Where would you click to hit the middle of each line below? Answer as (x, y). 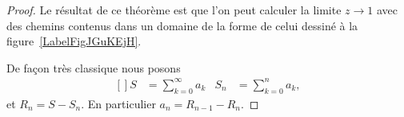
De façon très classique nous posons (94, 67)
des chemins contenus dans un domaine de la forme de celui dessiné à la (182, 25)
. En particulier (118, 103)
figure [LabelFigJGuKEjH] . (74, 41)
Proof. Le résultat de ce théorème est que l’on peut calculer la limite (174, 10)
